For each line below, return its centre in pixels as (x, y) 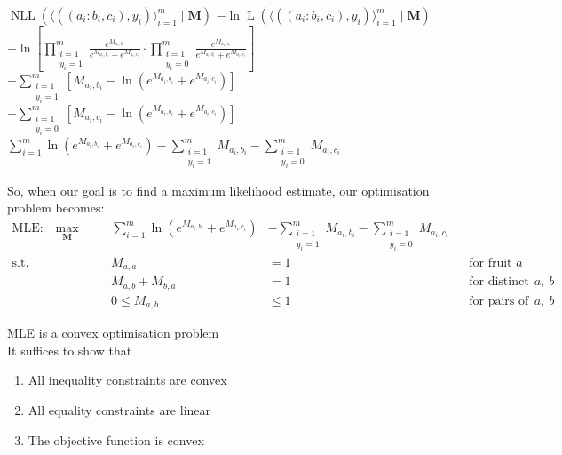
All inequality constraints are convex (127, 380)
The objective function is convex (116, 439)
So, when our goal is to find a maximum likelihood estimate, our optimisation (218, 190)
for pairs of (499, 301)
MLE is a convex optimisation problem (113, 333)
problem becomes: (56, 208)
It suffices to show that (70, 350)
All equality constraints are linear (119, 409)
